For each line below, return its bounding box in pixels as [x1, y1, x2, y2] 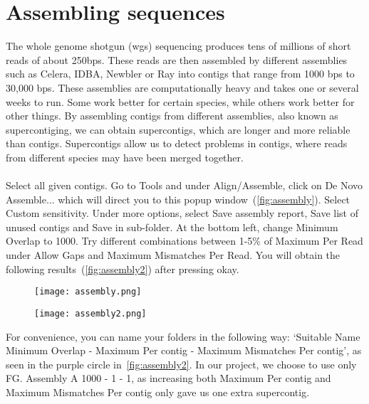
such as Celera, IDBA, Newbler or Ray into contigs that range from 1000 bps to [6, 66, 355, 81]
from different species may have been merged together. [6, 149, 244, 164]
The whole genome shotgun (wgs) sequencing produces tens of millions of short [6, 38, 351, 53]
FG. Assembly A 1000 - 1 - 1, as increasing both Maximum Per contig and [6, 371, 331, 386]
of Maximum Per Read [264, 233, 363, 248]
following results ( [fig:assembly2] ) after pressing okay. [6, 261, 239, 276]
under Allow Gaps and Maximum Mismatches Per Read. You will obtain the [6, 248, 341, 262]
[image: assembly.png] [34, 287, 142, 297]
